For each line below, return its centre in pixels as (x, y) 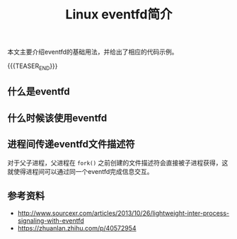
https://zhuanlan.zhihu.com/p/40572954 (77, 228)
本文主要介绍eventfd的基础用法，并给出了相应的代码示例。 (93, 52)
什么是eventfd (39, 92)
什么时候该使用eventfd (57, 118)
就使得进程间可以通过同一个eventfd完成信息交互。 (80, 171)
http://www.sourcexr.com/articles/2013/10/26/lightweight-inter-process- (123, 214)
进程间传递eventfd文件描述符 (71, 145)
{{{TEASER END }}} (33, 66)
